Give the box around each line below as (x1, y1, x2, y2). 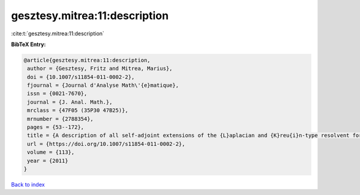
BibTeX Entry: (11, 41, 46, 48)
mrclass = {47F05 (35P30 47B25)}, (27, 107, 128, 114)
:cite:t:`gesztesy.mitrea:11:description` (11, 30, 104, 37)
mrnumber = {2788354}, (27, 115, 94, 122)
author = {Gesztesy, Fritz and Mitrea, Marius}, (27, 65, 173, 72)
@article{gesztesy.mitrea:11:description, (23, 57, 151, 63)
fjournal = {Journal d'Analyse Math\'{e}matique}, (27, 82, 179, 89)
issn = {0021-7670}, (27, 90, 88, 97)
